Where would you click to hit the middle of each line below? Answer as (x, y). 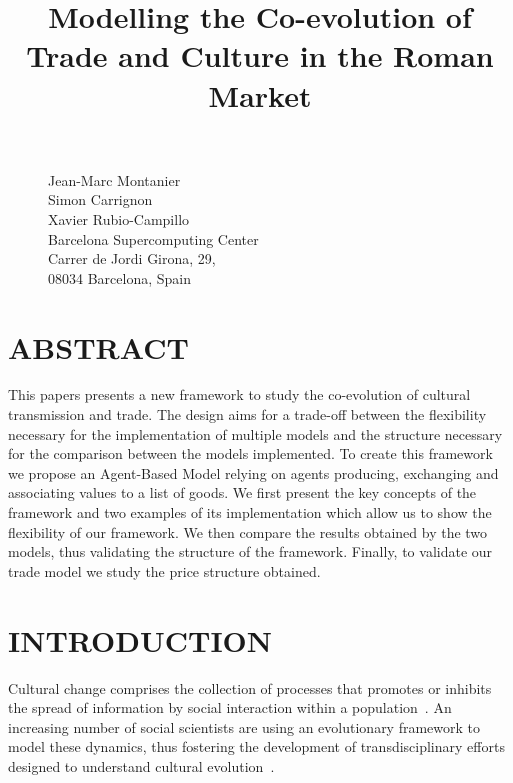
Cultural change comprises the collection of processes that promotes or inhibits (250, 687)
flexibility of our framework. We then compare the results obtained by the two (248, 531)
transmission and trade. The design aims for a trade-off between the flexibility (247, 414)
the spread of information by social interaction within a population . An (230, 707)
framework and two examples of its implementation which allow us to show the (250, 512)
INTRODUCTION (140, 639)
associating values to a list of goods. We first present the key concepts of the (242, 492)
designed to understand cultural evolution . (141, 765)
